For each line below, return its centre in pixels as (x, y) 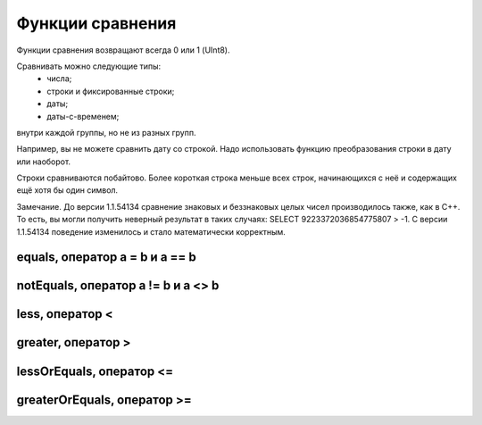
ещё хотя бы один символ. (67, 190)
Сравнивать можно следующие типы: (89, 66)
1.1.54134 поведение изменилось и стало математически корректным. (151, 231)
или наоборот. (44, 162)
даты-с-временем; (83, 116)
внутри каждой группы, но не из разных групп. (106, 132)
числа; (59, 79)
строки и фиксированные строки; (111, 91)
